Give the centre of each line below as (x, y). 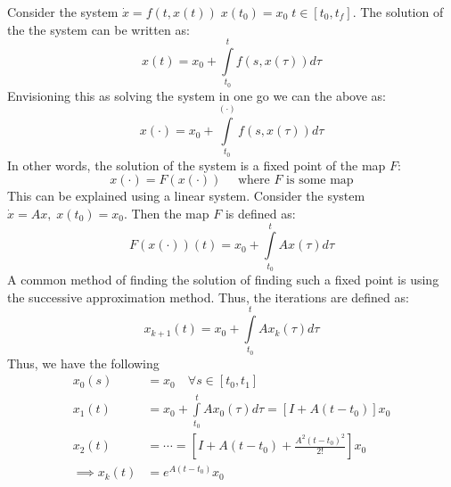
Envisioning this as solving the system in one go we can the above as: (197, 95)
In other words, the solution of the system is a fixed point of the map (197, 165)
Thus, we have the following (83, 363)
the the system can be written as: (98, 29)
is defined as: (260, 214)
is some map (320, 181)
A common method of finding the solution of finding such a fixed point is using (223, 280)
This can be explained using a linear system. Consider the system (186, 196)
